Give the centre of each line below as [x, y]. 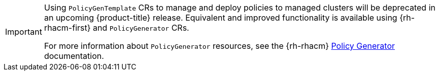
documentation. [74, 56]
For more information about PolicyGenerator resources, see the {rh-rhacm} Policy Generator [219, 46]
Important [24, 32]
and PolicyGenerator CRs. [141, 28]
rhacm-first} [67, 28]
